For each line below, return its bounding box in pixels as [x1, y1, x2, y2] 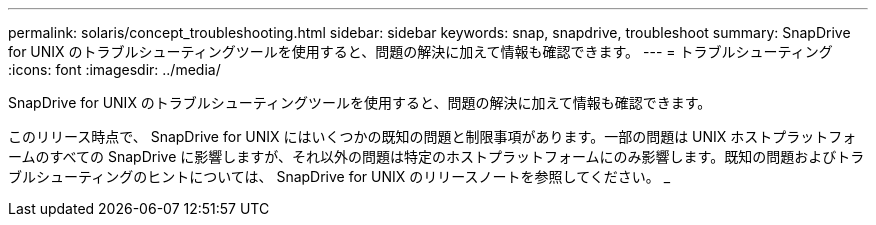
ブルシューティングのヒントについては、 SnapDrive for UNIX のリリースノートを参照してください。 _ [8, 168, 671, 185]
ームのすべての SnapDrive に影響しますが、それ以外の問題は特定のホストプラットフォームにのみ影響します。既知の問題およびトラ [8, 148, 865, 165]
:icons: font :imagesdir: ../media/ [8, 61, 221, 78]
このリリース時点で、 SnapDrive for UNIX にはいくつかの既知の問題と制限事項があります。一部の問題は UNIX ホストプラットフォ [8, 128, 857, 145]
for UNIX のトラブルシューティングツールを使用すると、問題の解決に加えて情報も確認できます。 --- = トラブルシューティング [8, 43, 833, 60]
